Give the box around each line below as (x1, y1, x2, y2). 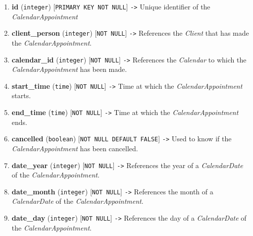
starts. (11, 90, 31, 101)
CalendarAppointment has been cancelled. (11, 143, 138, 153)
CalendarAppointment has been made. (11, 64, 127, 74)
